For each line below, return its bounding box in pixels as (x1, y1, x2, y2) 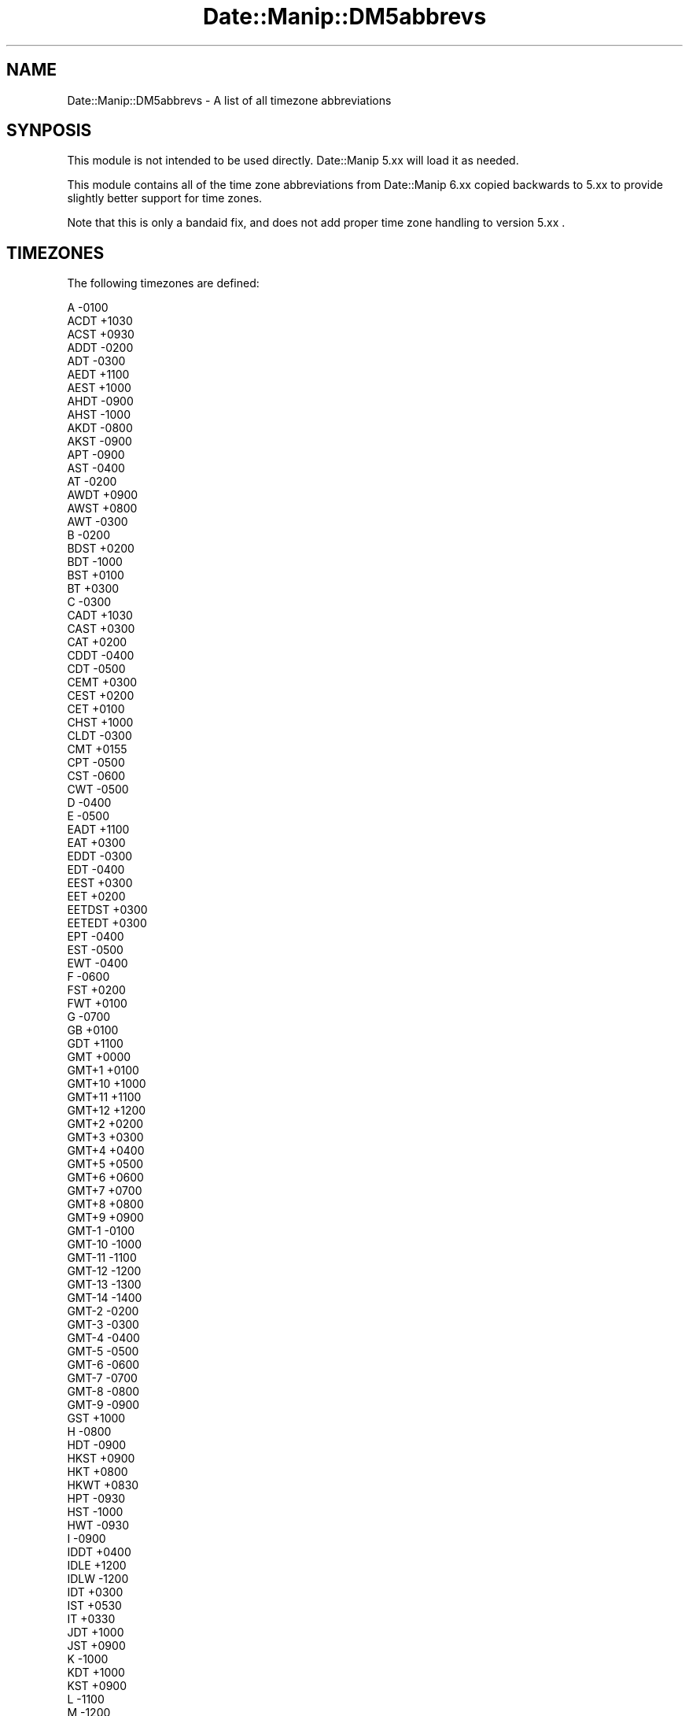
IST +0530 (67, 1599, 122, 1613)
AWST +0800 (67, 501, 138, 516)
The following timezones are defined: (67, 276, 260, 290)
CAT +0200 (67, 635, 127, 649)
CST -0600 (67, 769, 126, 783)
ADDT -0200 (67, 341, 134, 355)
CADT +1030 (67, 608, 133, 623)
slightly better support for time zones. (67, 191, 263, 205)
